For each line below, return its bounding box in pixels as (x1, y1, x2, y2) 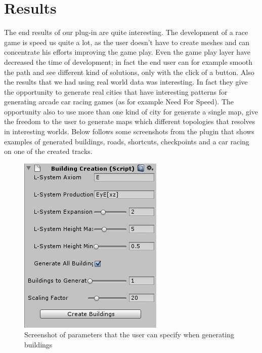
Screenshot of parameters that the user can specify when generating (24, 329, 235, 340)
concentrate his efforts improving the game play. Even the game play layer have (4, 47, 250, 57)
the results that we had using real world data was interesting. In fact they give (4, 76, 248, 87)
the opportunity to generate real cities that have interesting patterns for (4, 86, 228, 97)
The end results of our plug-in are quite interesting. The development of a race (4, 27, 248, 37)
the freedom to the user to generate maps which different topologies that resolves (4, 116, 255, 127)
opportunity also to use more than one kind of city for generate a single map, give (4, 106, 258, 116)
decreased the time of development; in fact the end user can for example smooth (4, 56, 253, 67)
